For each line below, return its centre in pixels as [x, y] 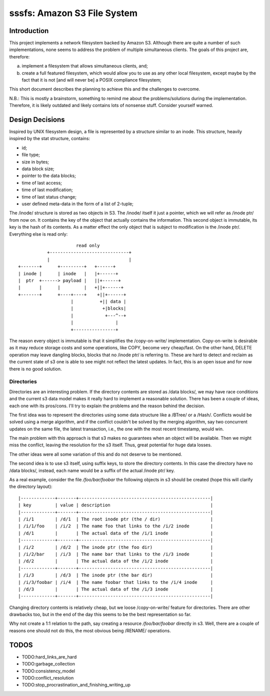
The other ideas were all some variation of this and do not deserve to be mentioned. [96, 454]
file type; [31, 155]
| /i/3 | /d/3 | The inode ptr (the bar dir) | [116, 575]
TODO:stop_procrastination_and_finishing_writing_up [76, 685]
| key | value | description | [116, 505]
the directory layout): [31, 487]
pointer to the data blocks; [49, 176]
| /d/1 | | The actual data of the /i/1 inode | [116, 533]
